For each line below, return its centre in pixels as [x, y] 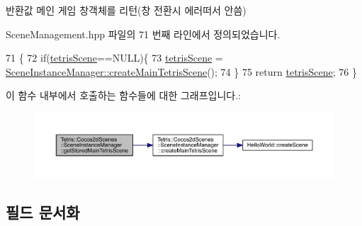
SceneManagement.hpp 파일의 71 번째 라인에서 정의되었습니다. [143, 34]
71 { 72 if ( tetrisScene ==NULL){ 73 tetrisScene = [114, 58]
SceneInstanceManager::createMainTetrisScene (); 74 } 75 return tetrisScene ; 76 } [181, 71]
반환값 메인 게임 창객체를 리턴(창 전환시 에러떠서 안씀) [126, 10]
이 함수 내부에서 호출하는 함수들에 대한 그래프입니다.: [123, 95]
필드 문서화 [43, 211]
